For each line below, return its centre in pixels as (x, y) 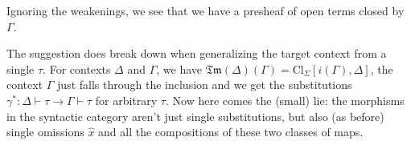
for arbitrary (126, 100)
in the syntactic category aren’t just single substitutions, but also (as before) (195, 116)
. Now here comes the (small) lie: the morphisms (285, 100)
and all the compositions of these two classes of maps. (231, 132)
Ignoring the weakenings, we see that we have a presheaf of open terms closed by (205, 10)
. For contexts (77, 68)
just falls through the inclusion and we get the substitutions (205, 85)
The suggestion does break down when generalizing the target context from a (197, 53)
